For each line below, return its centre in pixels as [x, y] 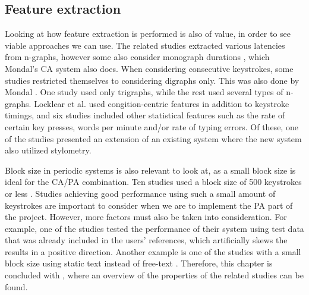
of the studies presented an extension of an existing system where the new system [153, 138]
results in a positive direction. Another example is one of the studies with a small [153, 251]
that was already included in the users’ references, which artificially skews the [146, 240]
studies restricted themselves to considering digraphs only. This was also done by [152, 80]
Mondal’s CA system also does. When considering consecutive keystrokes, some [149, 68]
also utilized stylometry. [48, 150]
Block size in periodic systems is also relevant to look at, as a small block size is [150, 170]
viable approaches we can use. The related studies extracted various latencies [145, 45]
